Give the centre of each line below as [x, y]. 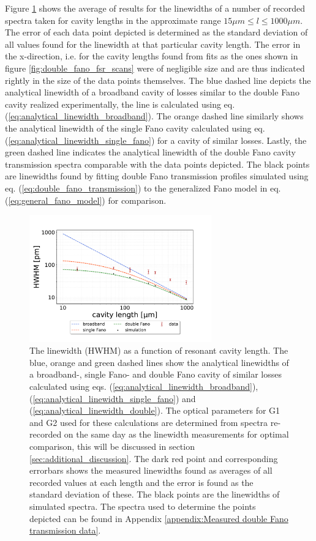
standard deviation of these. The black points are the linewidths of [155, 494]
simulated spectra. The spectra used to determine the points [143, 506]
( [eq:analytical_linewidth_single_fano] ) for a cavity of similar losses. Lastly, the [156, 140]
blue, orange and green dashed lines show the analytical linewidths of [159, 362]
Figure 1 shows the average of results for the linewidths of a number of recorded [155, 8]
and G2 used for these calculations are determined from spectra [149, 422]
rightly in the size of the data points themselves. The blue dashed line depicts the [158, 80]
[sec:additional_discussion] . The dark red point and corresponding [154, 458]
